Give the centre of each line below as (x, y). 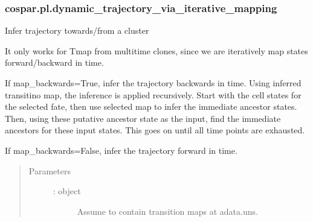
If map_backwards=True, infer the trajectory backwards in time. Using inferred (153, 83)
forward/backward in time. (54, 62)
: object (67, 191)
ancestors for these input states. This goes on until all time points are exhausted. (155, 130)
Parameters (50, 170)
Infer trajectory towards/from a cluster (77, 30)
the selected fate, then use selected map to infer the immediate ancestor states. (151, 106)
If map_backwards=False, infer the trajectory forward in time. (121, 150)
